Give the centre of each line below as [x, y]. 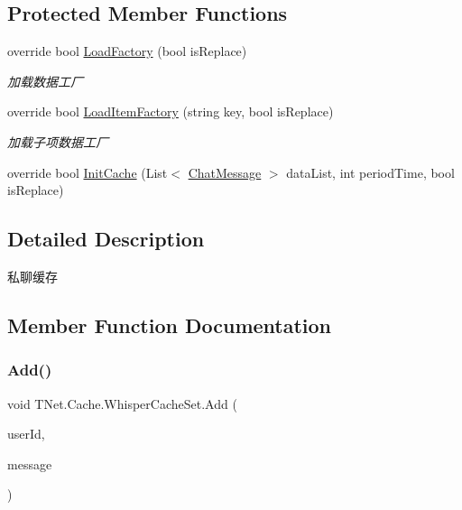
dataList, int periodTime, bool [370, 172]
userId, [26, 434]
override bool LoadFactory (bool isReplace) [127, 51]
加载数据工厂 [45, 81]
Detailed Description [106, 239]
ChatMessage [225, 172]
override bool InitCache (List [88, 172]
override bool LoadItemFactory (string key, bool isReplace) [171, 111]
